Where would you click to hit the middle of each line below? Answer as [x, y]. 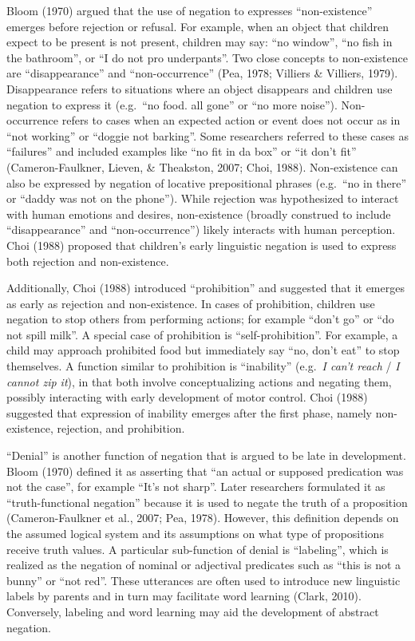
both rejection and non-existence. [88, 261]
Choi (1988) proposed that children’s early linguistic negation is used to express [202, 245]
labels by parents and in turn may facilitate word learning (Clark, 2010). [184, 596]
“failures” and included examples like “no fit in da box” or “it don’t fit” [182, 151]
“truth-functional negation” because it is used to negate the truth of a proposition [207, 502]
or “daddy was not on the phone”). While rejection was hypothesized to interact [203, 198]
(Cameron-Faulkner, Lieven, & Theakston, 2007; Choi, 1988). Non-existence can [202, 166]
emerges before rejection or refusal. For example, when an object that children [198, 26]
